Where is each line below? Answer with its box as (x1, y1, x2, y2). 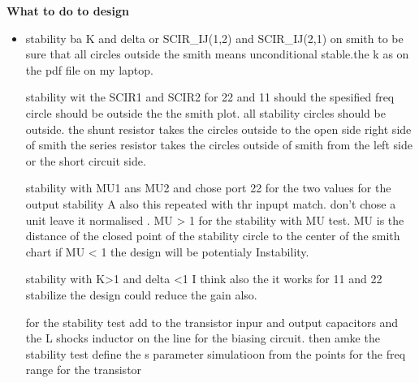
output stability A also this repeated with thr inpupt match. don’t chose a (25, 195, 396, 212)
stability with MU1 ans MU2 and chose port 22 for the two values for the (25, 179, 391, 196)
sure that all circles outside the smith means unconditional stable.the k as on (25, 45, 409, 62)
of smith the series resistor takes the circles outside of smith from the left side (25, 136, 413, 153)
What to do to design (6, 2, 129, 19)
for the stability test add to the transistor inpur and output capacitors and (25, 313, 399, 330)
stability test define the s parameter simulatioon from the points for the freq (25, 345, 406, 362)
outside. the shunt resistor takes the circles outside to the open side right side (25, 120, 412, 137)
